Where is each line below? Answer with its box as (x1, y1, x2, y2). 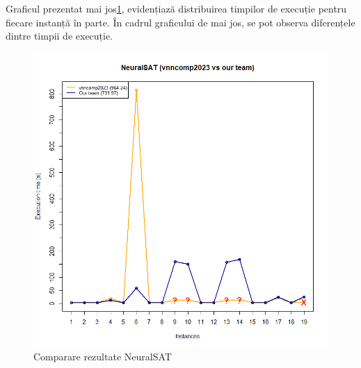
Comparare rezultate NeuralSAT (33, 349, 172, 364)
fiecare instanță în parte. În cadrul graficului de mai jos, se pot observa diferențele (6, 15, 355, 29)
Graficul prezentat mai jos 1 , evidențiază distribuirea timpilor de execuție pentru (6, 1, 347, 15)
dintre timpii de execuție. (6, 28, 113, 43)
